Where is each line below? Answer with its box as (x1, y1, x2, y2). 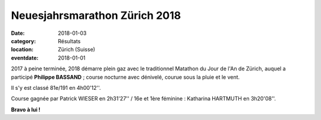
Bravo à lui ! (11, 106, 41, 113)
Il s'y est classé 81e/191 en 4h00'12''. (11, 84, 101, 91)
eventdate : (11, 54, 39, 61)
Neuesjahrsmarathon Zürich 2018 (11, 9, 181, 22)
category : (11, 37, 36, 44)
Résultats (58, 37, 81, 44)
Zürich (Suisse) (58, 46, 95, 53)
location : (11, 46, 34, 53)
